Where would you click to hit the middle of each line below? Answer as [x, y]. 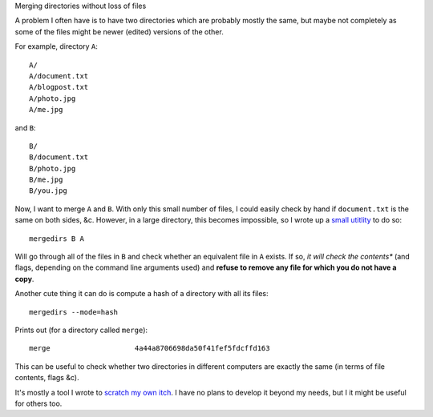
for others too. [38, 403]
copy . [24, 279]
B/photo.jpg [53, 168]
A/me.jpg [46, 110]
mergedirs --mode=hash [74, 312]
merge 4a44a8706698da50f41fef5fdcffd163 [150, 349]
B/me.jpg [46, 180]
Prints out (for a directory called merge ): [81, 330]
